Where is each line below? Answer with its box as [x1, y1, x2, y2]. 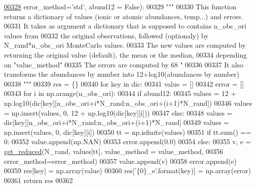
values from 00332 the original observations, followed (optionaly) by [4, 30, 209, 40]
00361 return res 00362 [4, 175, 73, 185]
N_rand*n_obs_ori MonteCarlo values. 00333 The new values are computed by [4, 40, 246, 50]
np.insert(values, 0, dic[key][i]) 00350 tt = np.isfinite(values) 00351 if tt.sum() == [4, 126, 252, 137]
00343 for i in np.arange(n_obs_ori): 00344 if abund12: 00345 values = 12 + [4, 88, 236, 98]
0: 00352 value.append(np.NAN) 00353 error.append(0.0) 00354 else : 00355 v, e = [4, 136, 251, 147]
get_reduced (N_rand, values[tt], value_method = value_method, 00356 [4, 146, 223, 156]
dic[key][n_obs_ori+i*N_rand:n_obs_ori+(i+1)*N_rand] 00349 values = [4, 117, 229, 127]
